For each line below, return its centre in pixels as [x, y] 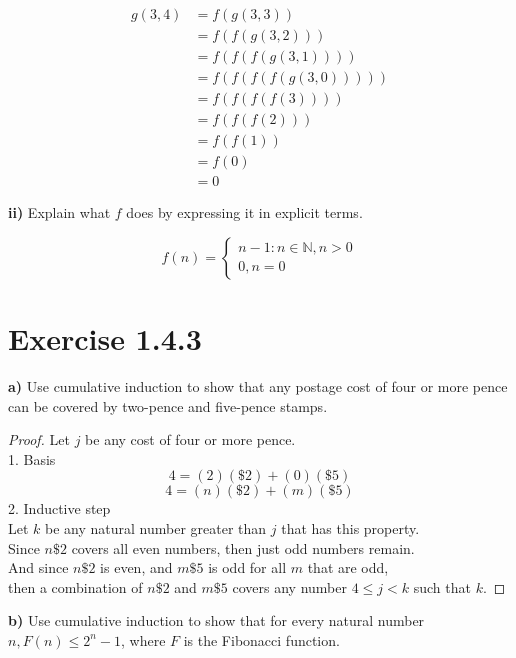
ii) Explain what [59, 212]
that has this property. [350, 527]
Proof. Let [39, 439]
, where [143, 639]
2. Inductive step [59, 508]
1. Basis [32, 458]
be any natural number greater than [156, 527]
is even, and [136, 567]
